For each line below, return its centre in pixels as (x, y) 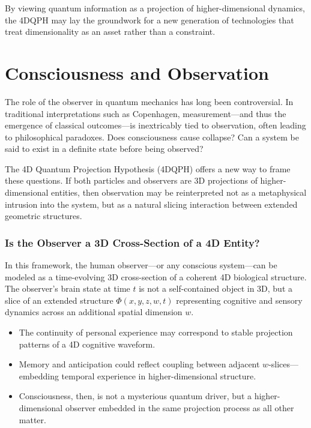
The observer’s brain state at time (68, 288)
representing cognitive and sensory (239, 300)
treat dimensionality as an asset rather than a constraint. (110, 32)
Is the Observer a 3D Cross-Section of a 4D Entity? (132, 242)
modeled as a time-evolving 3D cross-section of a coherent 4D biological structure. (156, 276)
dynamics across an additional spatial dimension (94, 312)
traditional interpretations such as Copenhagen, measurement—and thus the (146, 113)
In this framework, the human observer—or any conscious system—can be (141, 265)
